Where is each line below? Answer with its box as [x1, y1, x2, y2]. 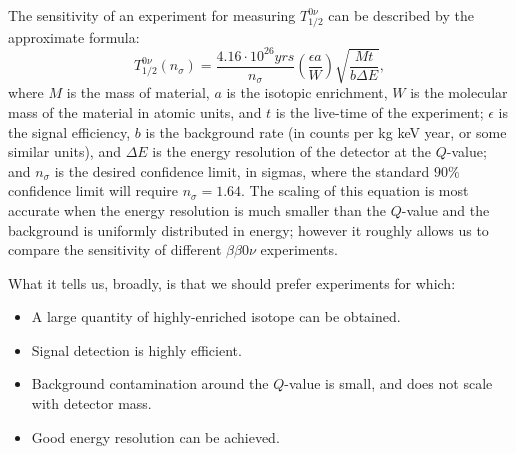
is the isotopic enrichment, [226, 82, 388, 103]
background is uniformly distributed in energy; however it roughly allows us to [8, 219, 489, 240]
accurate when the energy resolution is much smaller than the [8, 199, 386, 220]
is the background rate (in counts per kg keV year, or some [145, 121, 507, 142]
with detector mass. [31, 393, 152, 414]
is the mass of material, [66, 82, 210, 103]
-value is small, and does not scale [284, 373, 493, 394]
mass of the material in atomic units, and [8, 101, 262, 122]
